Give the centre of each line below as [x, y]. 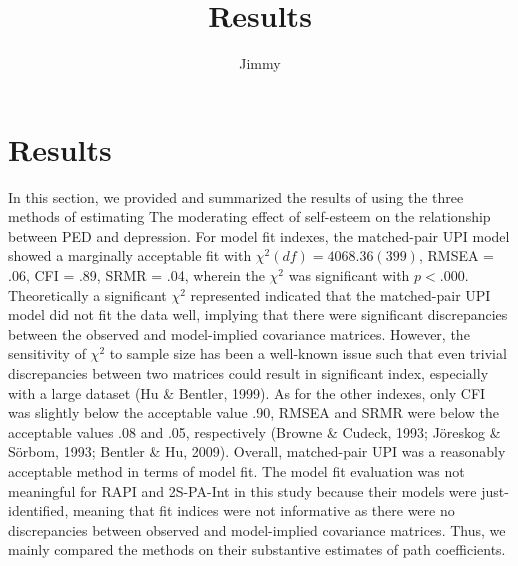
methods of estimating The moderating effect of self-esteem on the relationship [249, 216]
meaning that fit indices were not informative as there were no [263, 510]
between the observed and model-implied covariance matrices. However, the [239, 333]
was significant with [349, 275]
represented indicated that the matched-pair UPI [340, 294]
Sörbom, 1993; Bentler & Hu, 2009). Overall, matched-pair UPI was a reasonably [257, 451]
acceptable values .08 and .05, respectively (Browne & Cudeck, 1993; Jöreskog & [254, 431]
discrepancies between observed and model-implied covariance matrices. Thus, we [257, 529]
